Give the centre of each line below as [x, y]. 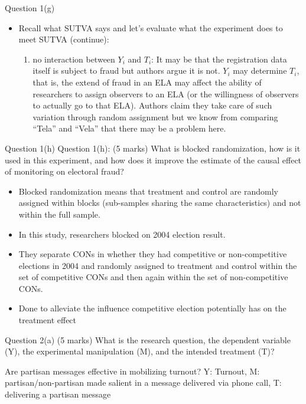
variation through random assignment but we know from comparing [155, 116]
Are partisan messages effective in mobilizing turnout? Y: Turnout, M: [132, 371]
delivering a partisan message [58, 394]
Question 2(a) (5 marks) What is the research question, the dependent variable [148, 339]
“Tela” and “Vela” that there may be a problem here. [129, 128]
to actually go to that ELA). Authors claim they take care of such [152, 105]
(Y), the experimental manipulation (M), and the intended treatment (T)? [140, 351]
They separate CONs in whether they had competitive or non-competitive [153, 254]
